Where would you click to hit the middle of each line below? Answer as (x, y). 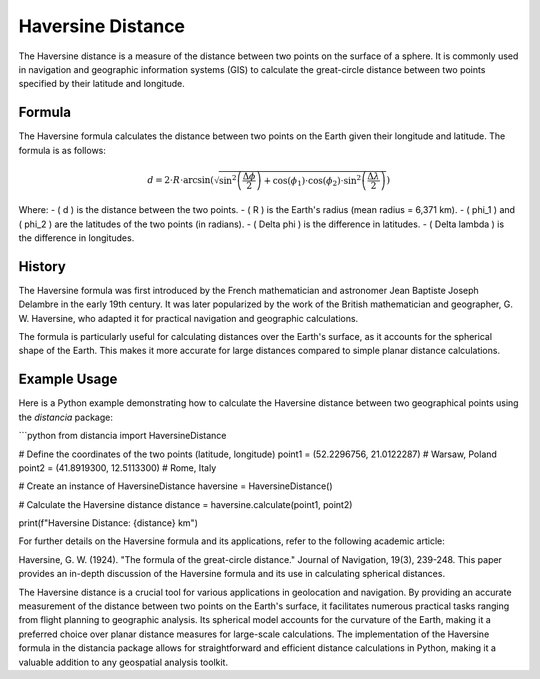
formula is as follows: (62, 150)
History (42, 266)
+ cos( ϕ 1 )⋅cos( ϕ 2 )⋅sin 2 (312, 180)
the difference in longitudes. (76, 237)
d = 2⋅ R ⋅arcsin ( (180, 179)
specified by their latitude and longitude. (101, 84)
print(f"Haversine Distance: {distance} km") (108, 523)
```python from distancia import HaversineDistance (122, 436)
